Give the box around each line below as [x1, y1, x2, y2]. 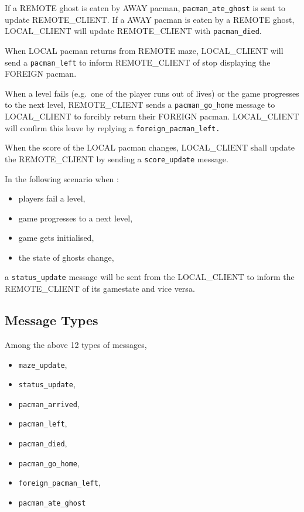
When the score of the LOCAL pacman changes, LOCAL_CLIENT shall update [5, 141, 295, 153]
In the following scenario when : [5, 172, 119, 185]
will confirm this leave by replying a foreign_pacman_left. [5, 121, 220, 134]
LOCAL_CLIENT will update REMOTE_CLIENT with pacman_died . [5, 25, 262, 37]
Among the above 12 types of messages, [5, 338, 147, 350]
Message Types [5, 311, 98, 329]
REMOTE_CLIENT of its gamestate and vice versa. [5, 282, 195, 295]
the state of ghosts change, [18, 251, 114, 263]
